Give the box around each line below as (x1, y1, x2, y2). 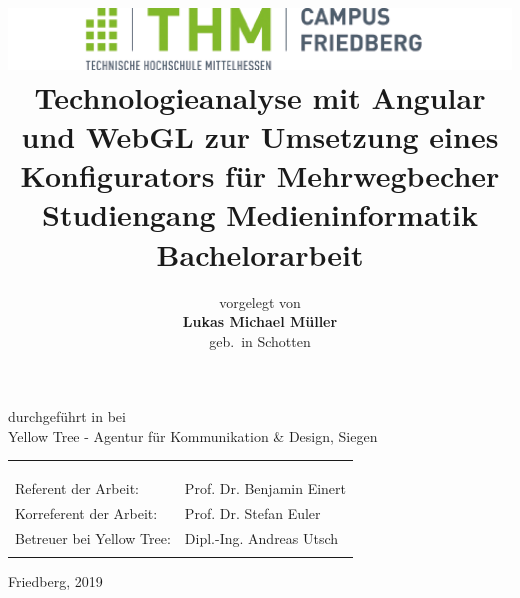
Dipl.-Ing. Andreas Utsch (184, 527, 339, 548)
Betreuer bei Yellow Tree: (15, 527, 171, 548)
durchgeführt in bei (8, 406, 126, 427)
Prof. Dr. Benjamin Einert (184, 477, 347, 498)
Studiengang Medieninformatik (42, 194, 478, 235)
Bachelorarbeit (156, 233, 364, 274)
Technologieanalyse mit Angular (34, 76, 486, 117)
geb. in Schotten (209, 330, 311, 351)
